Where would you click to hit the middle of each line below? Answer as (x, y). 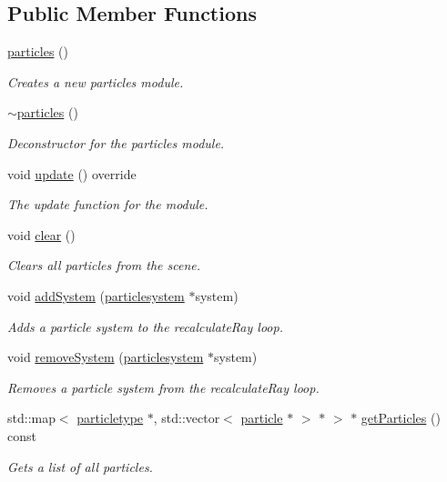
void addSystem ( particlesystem (96, 295)
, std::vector (187, 418)
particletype (110, 418)
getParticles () (401, 418)
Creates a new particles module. (96, 81)
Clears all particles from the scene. (104, 265)
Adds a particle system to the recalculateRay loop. (145, 326)
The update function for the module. (108, 204)
